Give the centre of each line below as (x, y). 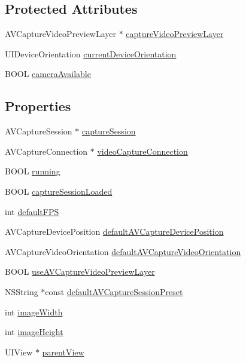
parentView (63, 352)
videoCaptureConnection (142, 151)
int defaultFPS (32, 211)
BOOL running (33, 171)
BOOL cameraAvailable (48, 74)
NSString (22, 291)
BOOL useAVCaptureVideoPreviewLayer (80, 271)
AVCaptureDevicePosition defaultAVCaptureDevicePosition (114, 231)
